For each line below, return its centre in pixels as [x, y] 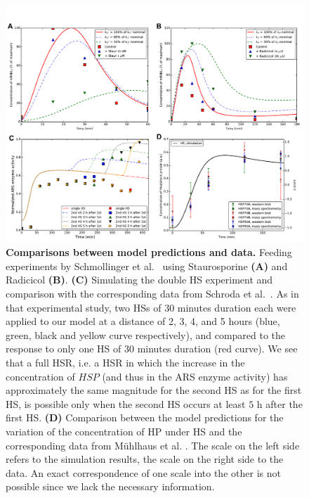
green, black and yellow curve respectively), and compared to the [146, 334]
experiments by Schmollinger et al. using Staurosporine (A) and [147, 266]
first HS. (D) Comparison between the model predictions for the [145, 417]
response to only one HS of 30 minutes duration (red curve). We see [152, 349]
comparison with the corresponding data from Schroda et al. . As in [152, 293]
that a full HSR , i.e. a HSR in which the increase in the [125, 362]
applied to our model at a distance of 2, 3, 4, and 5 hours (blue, [143, 321]
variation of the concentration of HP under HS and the [124, 431]
